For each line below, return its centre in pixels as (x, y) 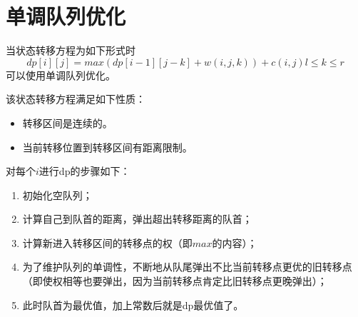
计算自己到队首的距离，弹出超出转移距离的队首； (137, 219)
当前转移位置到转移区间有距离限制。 (107, 147)
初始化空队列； (57, 195)
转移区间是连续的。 (67, 122)
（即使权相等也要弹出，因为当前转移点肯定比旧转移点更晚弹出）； (175, 281)
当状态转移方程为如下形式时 (71, 50)
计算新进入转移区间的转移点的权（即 (107, 242)
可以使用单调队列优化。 (61, 75)
